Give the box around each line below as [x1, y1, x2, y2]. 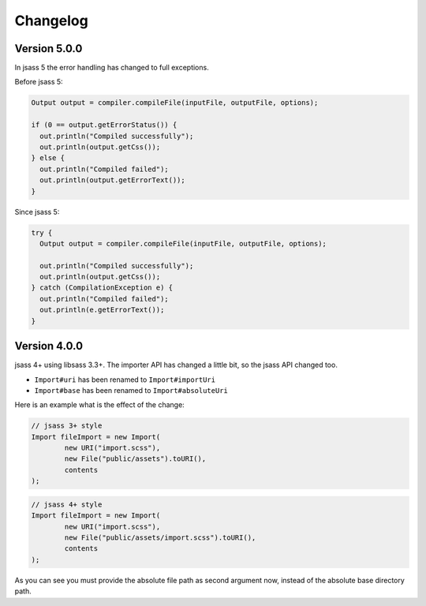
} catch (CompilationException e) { [31, 283, 174, 292]
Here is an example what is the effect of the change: [14, 400, 185, 410]
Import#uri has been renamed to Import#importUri [34, 375, 216, 384]
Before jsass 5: [14, 77, 63, 87]
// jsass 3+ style [31, 421, 103, 430]
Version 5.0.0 [14, 42, 83, 55]
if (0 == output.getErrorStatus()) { [31, 121, 177, 129]
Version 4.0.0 [14, 339, 83, 353]
